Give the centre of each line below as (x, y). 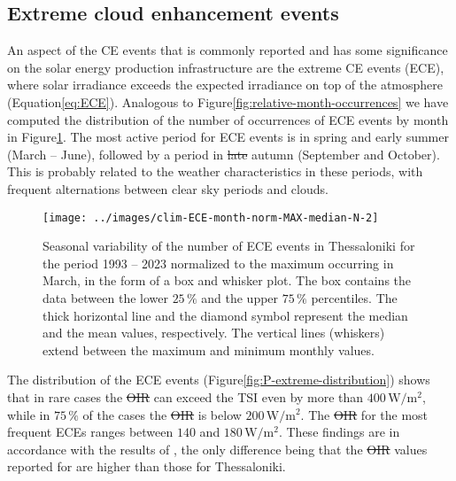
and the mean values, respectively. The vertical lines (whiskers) (214, 333)
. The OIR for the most (364, 414)
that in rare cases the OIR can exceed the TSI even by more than (185, 396)
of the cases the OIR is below (162, 414)
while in (29, 414)
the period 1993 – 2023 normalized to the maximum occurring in (218, 263)
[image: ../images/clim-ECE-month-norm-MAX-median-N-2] (211, 217)
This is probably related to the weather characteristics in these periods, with (215, 171)
